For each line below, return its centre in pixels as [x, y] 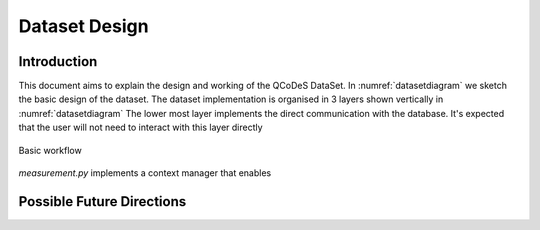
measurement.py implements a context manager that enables [145, 173]
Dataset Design [83, 26]
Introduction [58, 61]
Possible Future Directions [102, 201]
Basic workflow [50, 150]
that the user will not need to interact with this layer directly [141, 127]
